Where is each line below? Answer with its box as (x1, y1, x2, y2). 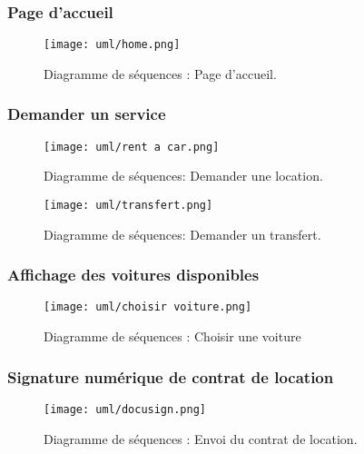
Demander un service (7, 103, 166, 125)
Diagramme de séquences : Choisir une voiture (44, 327, 301, 346)
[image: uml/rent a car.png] (44, 140, 220, 153)
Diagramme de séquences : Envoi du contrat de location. (44, 429, 358, 448)
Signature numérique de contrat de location (7, 365, 334, 388)
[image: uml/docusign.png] (44, 402, 206, 416)
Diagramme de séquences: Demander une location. (44, 166, 323, 185)
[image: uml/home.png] (44, 38, 181, 52)
